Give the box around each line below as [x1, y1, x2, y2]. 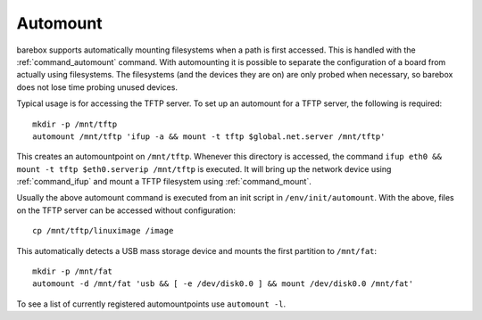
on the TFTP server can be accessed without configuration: [16, 205, 236, 216]
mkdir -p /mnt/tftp [32, 119, 118, 129]
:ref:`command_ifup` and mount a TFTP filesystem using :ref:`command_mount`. [16, 176, 312, 187]
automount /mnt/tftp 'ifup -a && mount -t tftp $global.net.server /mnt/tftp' [32, 131, 386, 142]
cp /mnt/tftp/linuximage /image [32, 226, 174, 236]
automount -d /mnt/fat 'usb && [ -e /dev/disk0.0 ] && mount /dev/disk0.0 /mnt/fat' [32, 279, 414, 289]
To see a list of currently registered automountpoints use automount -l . [16, 299, 287, 309]
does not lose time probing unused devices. [16, 81, 179, 93]
